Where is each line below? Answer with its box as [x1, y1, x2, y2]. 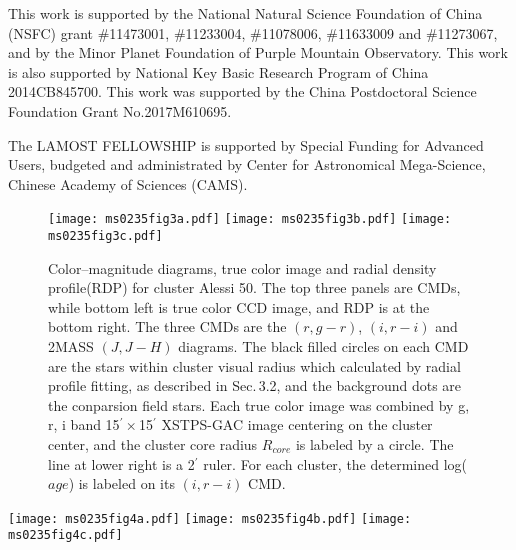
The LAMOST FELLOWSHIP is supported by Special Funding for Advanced [8, 134, 484, 155]
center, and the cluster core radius [48, 434, 258, 454]
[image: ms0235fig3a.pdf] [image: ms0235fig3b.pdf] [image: [48, 212, 452, 227]
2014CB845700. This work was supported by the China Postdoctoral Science [8, 81, 477, 102]
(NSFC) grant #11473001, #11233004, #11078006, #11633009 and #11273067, [8, 22, 498, 43]
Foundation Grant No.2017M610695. [8, 100, 232, 121]
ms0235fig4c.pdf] [8, 528, 123, 543]
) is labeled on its [68, 473, 175, 494]
